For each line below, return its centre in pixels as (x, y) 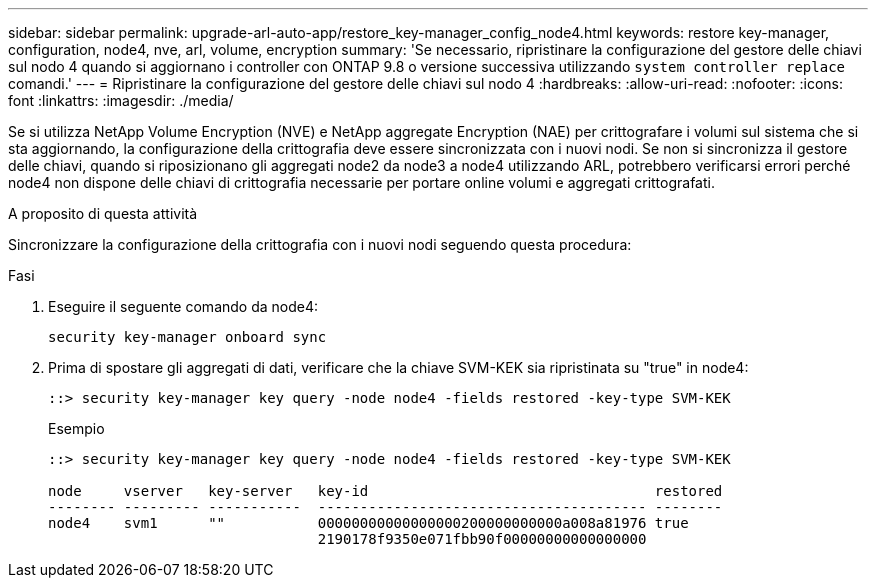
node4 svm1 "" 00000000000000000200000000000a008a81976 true (368, 523)
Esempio (76, 428)
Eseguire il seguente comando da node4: (183, 306)
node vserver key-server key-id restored (385, 491)
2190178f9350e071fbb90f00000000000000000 (482, 539)
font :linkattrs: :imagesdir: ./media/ (121, 100)
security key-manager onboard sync (187, 337)
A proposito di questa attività (103, 213)
